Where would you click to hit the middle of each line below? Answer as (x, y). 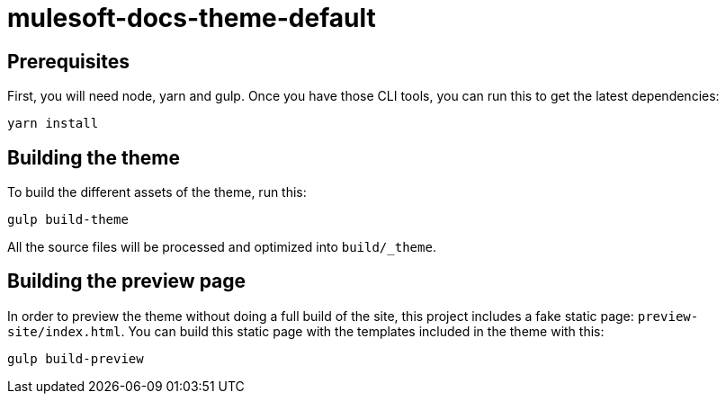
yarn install (53, 124)
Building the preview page (127, 281)
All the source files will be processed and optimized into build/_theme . (222, 247)
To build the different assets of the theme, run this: (157, 192)
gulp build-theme (68, 220)
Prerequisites (68, 61)
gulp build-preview (76, 358)
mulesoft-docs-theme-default (192, 18)
